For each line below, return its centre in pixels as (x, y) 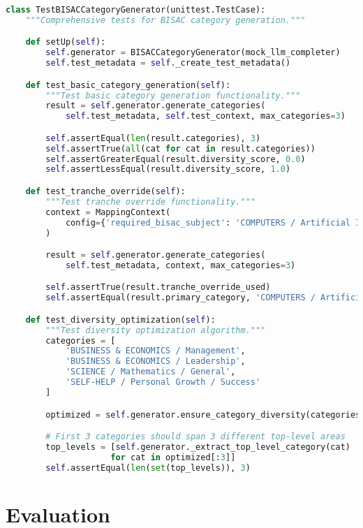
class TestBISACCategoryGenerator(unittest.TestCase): (136, 10)
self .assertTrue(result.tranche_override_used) (158, 287)
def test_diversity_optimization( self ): (120, 320)
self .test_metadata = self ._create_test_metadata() (168, 63)
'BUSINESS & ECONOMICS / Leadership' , (155, 361)
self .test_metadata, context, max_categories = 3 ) (180, 265)
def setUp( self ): (66, 42)
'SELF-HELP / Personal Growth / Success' (163, 382)
